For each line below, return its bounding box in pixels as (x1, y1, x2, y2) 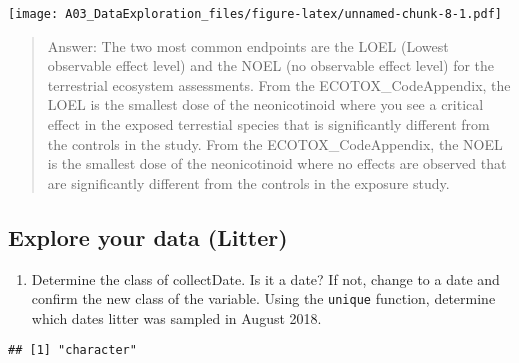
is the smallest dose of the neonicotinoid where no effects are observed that (47, 153, 507, 174)
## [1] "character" (8, 343, 137, 358)
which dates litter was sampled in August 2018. (31, 307, 322, 328)
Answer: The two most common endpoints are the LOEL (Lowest (47, 35, 449, 56)
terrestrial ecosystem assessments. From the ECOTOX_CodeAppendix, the (47, 74, 511, 95)
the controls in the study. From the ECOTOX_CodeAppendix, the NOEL (47, 133, 503, 154)
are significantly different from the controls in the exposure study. (47, 172, 450, 193)
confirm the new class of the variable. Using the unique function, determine (31, 288, 496, 309)
